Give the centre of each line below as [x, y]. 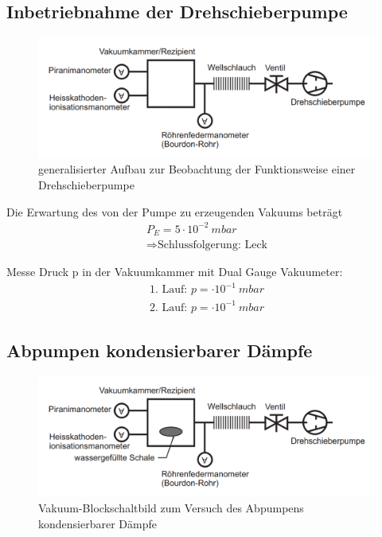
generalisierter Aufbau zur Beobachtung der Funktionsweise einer [197, 169]
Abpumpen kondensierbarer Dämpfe [160, 350]
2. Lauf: [169, 307]
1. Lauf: [169, 290]
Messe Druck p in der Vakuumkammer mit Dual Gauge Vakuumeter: [175, 272]
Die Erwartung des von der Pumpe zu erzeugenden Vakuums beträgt [175, 211]
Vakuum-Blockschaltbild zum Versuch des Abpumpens [171, 508]
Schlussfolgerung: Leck [212, 245]
